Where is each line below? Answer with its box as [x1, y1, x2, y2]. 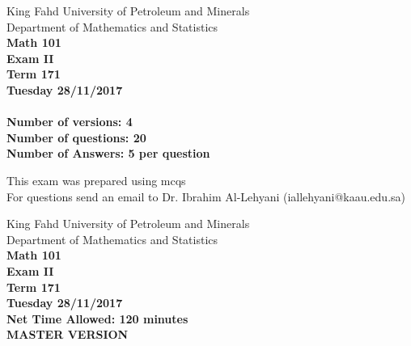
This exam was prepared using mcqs [6, 171, 186, 188]
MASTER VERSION [6, 326, 129, 343]
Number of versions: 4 [6, 113, 133, 130]
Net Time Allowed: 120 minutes [6, 310, 189, 327]
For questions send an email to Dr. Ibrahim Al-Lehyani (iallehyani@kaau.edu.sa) [6, 188, 405, 205]
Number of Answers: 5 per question [6, 145, 210, 162]
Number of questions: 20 [6, 129, 146, 146]
